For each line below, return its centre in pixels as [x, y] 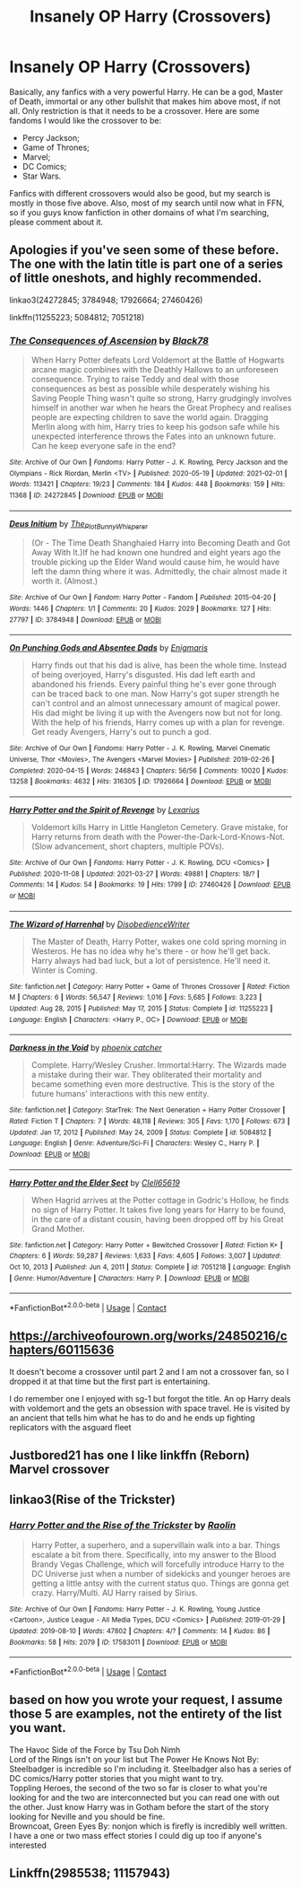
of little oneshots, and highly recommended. [136, 279]
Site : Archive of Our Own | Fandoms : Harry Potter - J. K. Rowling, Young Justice [135, 1609]
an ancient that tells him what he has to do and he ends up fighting [132, 1417]
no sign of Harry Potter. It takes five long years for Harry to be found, [159, 1210]
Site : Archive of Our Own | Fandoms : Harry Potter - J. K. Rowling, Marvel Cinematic [140, 748]
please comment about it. [56, 222]
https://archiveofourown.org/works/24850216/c [149, 1336]
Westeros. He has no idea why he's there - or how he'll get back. [151, 951]
